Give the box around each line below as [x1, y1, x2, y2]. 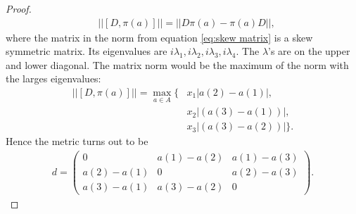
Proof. [6, 1, 32, 15]
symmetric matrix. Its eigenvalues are [6, 44, 167, 58]
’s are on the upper [268, 44, 350, 58]
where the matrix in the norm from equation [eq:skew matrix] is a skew [6, 30, 313, 44]
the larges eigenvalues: [6, 71, 101, 86]
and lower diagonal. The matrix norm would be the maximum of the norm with [6, 57, 349, 72]
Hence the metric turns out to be [6, 134, 148, 149]
